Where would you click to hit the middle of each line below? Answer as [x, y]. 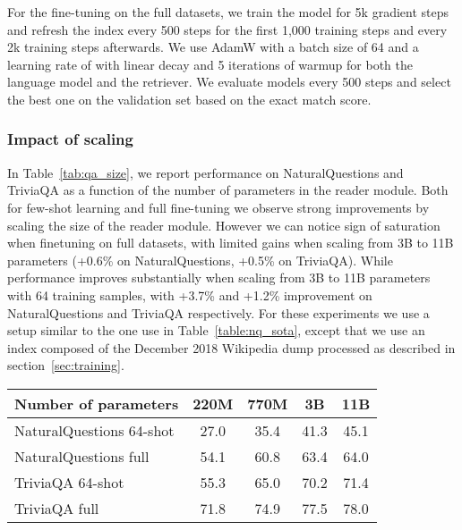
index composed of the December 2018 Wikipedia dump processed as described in [231, 347]
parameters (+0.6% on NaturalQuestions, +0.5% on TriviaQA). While [200, 260]
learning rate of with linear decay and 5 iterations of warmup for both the [210, 64]
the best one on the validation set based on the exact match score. [189, 99]
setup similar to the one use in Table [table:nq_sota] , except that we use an [216, 330]
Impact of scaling [70, 139]
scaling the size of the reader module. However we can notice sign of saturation [224, 225]
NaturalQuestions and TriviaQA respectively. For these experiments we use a [218, 312]
